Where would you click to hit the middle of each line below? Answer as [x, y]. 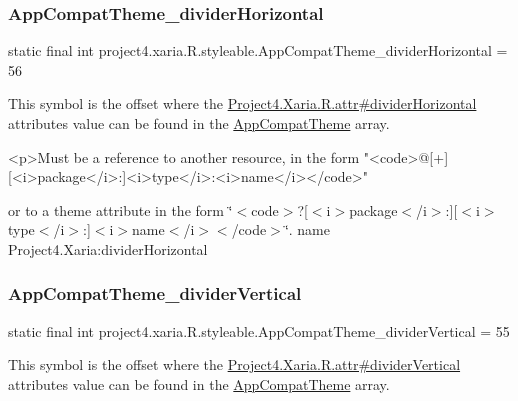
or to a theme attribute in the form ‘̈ [120, 209]
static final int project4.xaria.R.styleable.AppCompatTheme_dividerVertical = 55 [259, 330]
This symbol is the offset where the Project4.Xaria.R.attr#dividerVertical [234, 364]
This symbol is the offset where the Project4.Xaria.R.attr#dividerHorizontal [242, 103]
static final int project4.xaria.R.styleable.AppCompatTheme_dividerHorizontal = [258, 50]
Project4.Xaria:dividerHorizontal [108, 248]
